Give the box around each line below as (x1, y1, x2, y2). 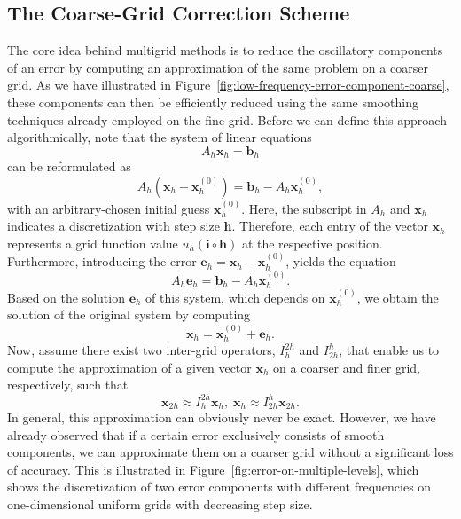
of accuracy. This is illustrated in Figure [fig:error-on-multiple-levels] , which (7, 460, 419, 478)
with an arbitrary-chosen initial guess (7, 199, 210, 217)
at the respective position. (241, 233, 383, 252)
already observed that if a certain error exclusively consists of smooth (7, 425, 385, 444)
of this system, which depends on (145, 287, 325, 306)
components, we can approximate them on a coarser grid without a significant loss (7, 443, 454, 461)
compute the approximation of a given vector (7, 358, 252, 376)
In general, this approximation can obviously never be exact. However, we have (7, 408, 436, 427)
